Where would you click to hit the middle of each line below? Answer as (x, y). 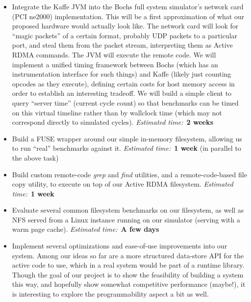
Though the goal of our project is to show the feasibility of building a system (128, 274)
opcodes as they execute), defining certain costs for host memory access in (123, 83)
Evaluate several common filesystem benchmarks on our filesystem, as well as (128, 210)
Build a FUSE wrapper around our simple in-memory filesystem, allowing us (127, 138)
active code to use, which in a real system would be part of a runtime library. (128, 265)
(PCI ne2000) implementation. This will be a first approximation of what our (128, 16)
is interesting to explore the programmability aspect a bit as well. (110, 294)
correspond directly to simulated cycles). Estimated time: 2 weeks (113, 122)
